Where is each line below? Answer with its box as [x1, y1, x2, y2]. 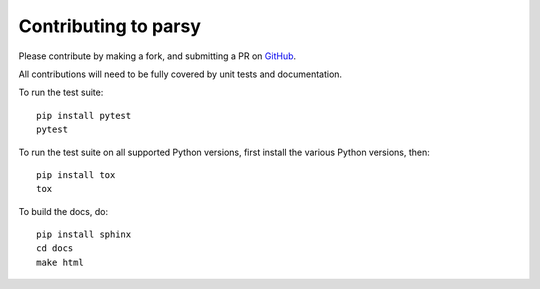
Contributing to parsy [18, 15, 202, 37]
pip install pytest [36, 110, 132, 121]
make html [36, 256, 84, 268]
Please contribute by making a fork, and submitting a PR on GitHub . [18, 50, 297, 62]
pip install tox [36, 169, 116, 180]
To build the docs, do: [18, 205, 109, 217]
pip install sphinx [36, 229, 132, 240]
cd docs [36, 243, 74, 254]
